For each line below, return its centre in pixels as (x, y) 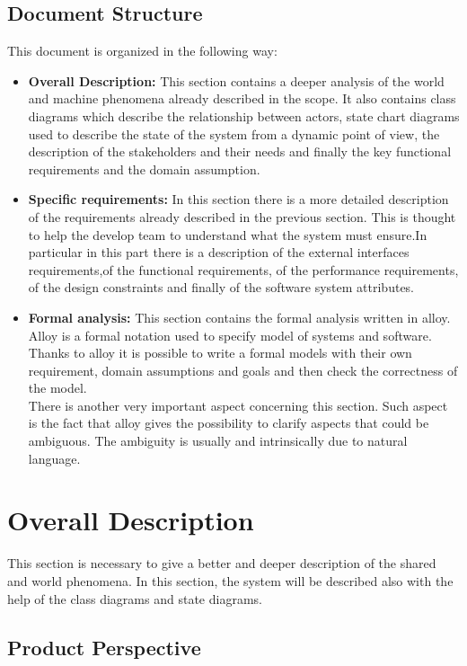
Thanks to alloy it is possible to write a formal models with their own (220, 353)
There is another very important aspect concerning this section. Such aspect (238, 405)
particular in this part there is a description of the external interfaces (219, 252)
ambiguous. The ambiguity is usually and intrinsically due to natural (218, 441)
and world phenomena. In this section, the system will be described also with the (230, 580)
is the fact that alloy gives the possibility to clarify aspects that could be (229, 423)
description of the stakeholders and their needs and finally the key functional (240, 151)
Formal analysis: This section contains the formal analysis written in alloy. (239, 317)
